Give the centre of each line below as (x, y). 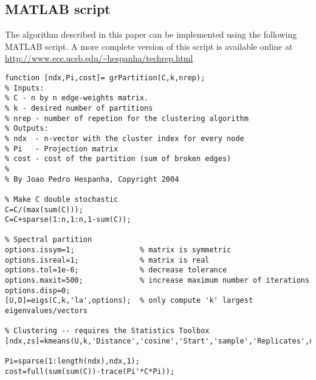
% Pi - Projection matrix (62, 149)
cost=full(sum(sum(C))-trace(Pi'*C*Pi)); (90, 372)
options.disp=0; (38, 290)
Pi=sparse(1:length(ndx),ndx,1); (72, 361)
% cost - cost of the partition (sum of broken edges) (118, 159)
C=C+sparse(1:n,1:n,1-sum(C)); (68, 220)
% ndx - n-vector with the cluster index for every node (125, 138)
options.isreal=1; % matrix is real (107, 260)
